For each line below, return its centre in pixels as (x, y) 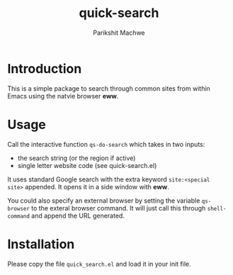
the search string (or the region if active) (76, 158)
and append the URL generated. (78, 215)
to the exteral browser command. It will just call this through (119, 208)
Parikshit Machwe (119, 33)
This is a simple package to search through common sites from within (109, 88)
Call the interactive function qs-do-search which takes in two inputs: (106, 144)
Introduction (45, 68)
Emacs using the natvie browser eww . (63, 96)
